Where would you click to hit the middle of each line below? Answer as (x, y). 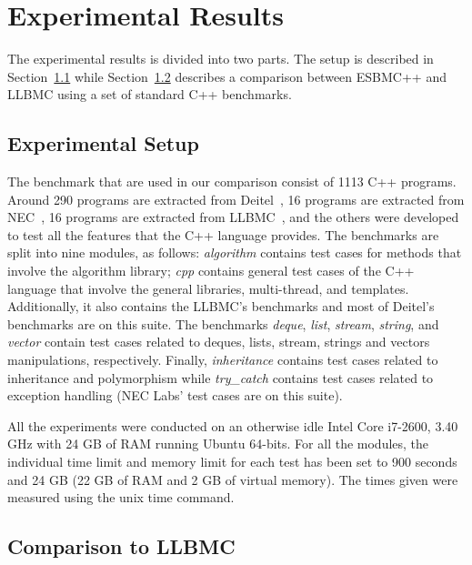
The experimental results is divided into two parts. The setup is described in (221, 59)
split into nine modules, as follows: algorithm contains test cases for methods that (235, 252)
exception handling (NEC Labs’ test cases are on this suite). (175, 395)
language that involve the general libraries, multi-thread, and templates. (208, 288)
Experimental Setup (103, 143)
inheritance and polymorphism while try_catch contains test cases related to (221, 377)
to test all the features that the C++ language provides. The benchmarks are (223, 234)
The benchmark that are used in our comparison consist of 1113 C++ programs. (232, 182)
